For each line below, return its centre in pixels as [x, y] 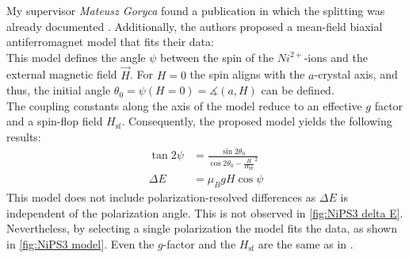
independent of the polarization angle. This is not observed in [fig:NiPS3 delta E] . [205, 212]
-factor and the [199, 243]
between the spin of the [217, 57]
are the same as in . [306, 243]
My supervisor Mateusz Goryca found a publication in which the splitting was [196, 10]
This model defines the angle [76, 57]
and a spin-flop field [55, 121]
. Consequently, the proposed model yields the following [257, 121]
